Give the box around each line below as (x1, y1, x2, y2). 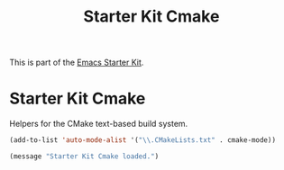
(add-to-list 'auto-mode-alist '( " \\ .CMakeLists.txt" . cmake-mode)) (9, 136, 277, 145)
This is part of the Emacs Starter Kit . (9, 57, 144, 68)
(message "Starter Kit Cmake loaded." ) (9, 152, 160, 161)
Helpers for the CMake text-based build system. (9, 119, 188, 130)
